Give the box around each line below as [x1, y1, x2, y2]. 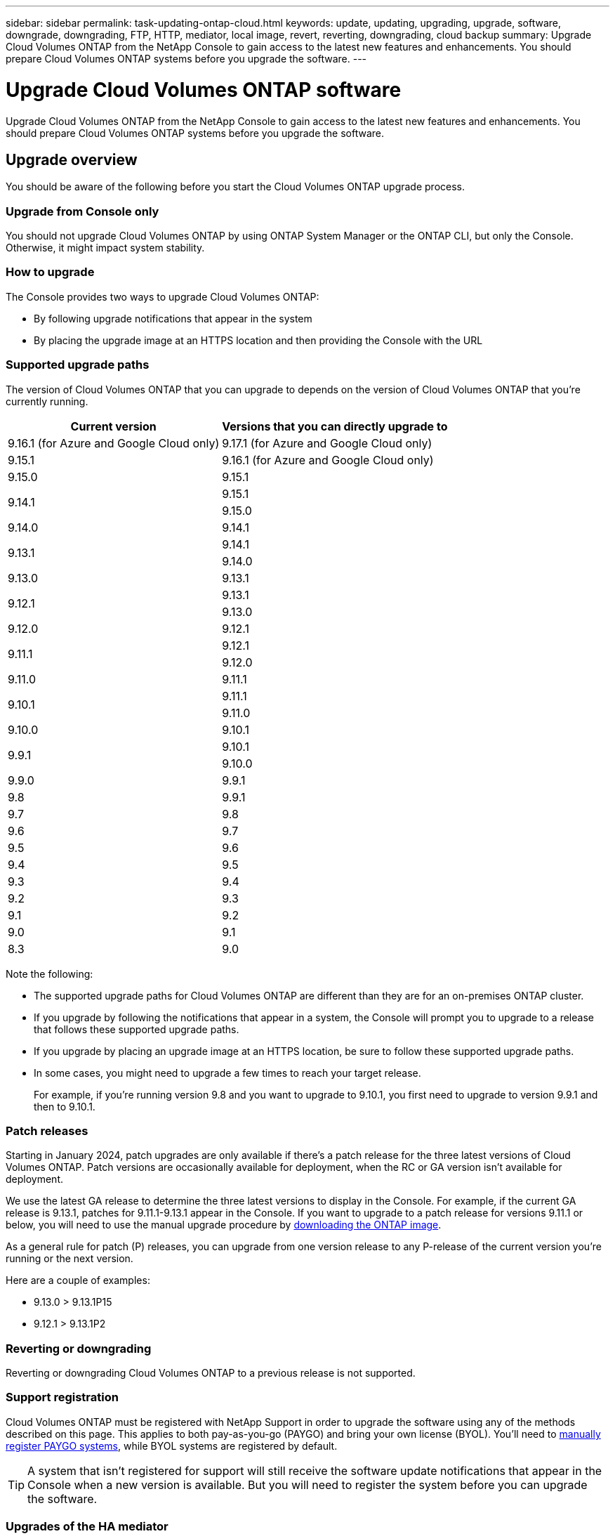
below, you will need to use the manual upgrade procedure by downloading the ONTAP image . [6, 1219, 442, 1231]
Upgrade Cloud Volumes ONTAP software [6, 77, 402, 102]
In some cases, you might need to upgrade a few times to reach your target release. [34, 1066, 421, 1079]
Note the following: [6, 967, 93, 980]
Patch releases [6, 1123, 88, 1138]
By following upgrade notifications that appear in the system [34, 312, 312, 324]
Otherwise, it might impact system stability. [6, 242, 205, 254]
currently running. [6, 395, 88, 407]
